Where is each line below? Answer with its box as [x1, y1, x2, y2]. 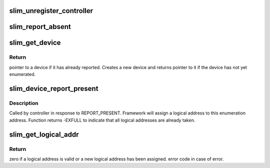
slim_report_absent [9, 22, 71, 31]
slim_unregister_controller [9, 6, 93, 15]
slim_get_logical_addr [9, 130, 79, 138]
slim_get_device [9, 38, 61, 47]
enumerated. [9, 71, 36, 77]
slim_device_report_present [9, 84, 98, 92]
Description [9, 99, 38, 106]
